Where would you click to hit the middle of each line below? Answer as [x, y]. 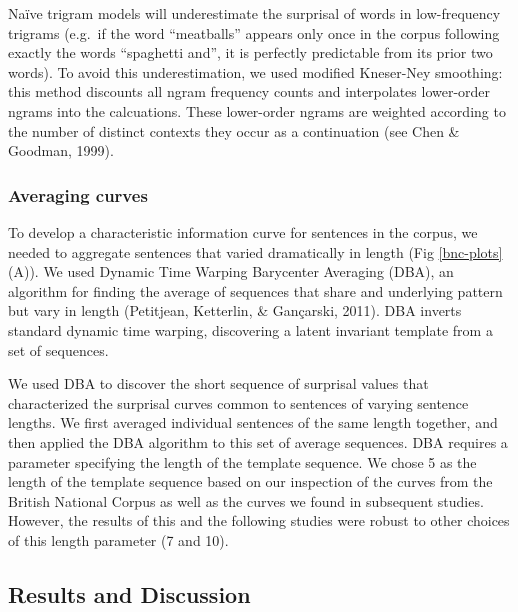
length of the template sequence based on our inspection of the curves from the [250, 481]
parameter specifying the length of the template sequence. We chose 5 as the [242, 461]
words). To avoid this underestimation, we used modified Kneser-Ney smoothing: [255, 71]
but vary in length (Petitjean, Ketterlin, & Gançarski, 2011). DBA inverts [235, 310]
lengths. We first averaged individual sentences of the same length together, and [253, 422]
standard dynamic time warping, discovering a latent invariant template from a [250, 329]
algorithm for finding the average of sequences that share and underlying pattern [255, 290]
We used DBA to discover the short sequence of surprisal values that [218, 383]
